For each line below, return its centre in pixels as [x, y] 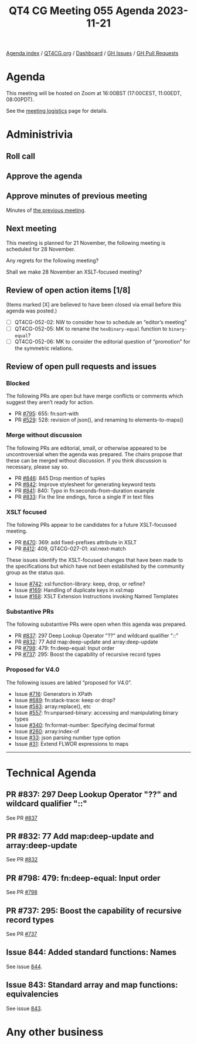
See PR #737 [22, 934]
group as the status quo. [36, 572]
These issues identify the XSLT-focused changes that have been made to [95, 560]
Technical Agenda [51, 773]
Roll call [21, 156]
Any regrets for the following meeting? [52, 260]
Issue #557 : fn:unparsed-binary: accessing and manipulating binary [96, 712]
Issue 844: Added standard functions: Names [91, 952]
